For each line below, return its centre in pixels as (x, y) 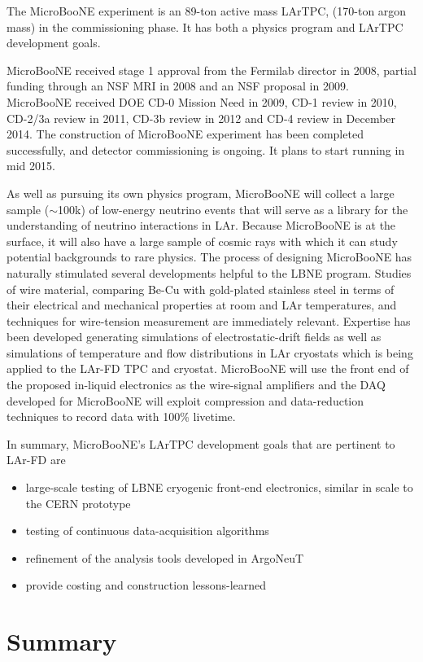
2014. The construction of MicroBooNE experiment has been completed (185, 134)
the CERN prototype (78, 503)
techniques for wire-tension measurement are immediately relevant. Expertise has (209, 320)
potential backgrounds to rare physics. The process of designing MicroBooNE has (209, 257)
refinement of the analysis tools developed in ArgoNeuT (165, 557)
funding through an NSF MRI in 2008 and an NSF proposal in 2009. (178, 86)
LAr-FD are (36, 460)
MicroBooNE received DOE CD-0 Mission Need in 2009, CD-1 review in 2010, (202, 101)
